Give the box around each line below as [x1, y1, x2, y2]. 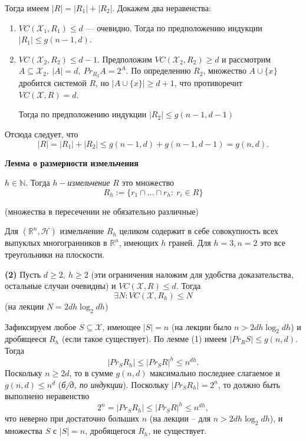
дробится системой [18, 77, 87, 89]
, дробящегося [85, 424, 136, 437]
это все [260, 236, 285, 249]
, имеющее [102, 320, 141, 333]
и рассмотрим [222, 52, 271, 65]
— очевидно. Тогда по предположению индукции [85, 21, 262, 34]
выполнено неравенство [5, 390, 90, 402]
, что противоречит [174, 77, 242, 89]
